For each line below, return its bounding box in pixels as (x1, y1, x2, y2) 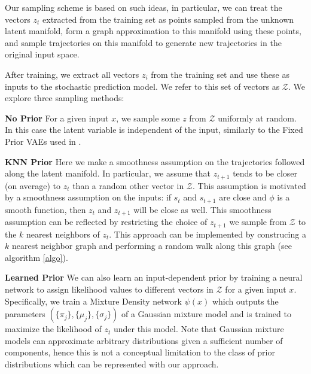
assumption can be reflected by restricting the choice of (5, 215, 208, 228)
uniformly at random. (218, 111, 297, 124)
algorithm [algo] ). (5, 251, 68, 263)
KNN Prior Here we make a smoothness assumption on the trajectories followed (5, 155, 305, 168)
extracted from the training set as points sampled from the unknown (42, 13, 294, 25)
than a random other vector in (72, 179, 184, 191)
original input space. (5, 48, 80, 60)
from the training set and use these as (151, 68, 289, 80)
